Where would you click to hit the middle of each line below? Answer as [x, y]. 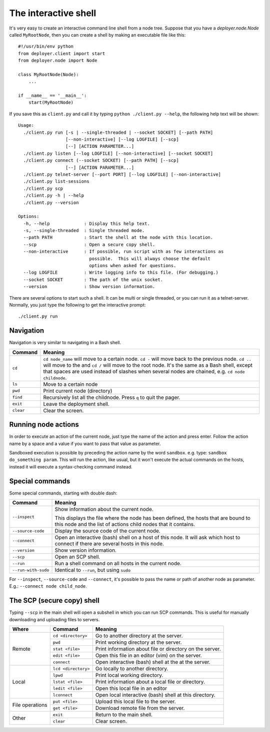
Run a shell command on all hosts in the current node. [118, 564]
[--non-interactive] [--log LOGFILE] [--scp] [122, 140]
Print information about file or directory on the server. [158, 649]
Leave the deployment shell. [76, 404]
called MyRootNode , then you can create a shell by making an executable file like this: [97, 35]
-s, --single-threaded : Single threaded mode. [84, 231]
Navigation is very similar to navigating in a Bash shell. [65, 343]
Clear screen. [111, 721]
